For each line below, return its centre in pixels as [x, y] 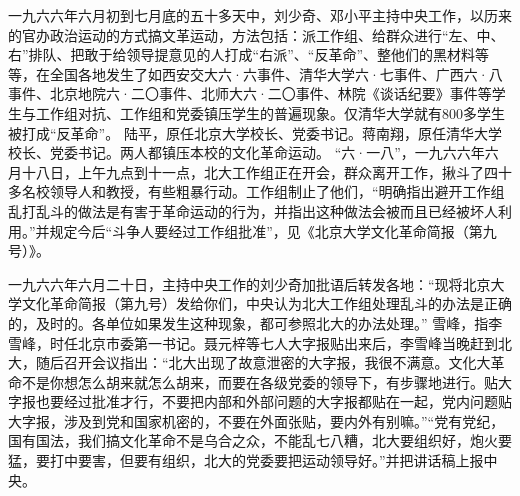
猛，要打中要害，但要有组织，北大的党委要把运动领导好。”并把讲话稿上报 [246, 460]
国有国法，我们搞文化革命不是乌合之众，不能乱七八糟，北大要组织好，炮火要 [260, 440]
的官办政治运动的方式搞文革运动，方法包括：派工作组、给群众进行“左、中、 [256, 34]
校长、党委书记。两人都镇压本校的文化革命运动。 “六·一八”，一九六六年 [246, 152]
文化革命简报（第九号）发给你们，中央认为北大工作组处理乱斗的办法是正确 [266, 303]
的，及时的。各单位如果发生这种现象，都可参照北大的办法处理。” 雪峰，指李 [255, 322]
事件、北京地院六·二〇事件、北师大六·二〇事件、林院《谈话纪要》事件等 [250, 93]
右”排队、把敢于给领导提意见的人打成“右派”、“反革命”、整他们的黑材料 [242, 54]
